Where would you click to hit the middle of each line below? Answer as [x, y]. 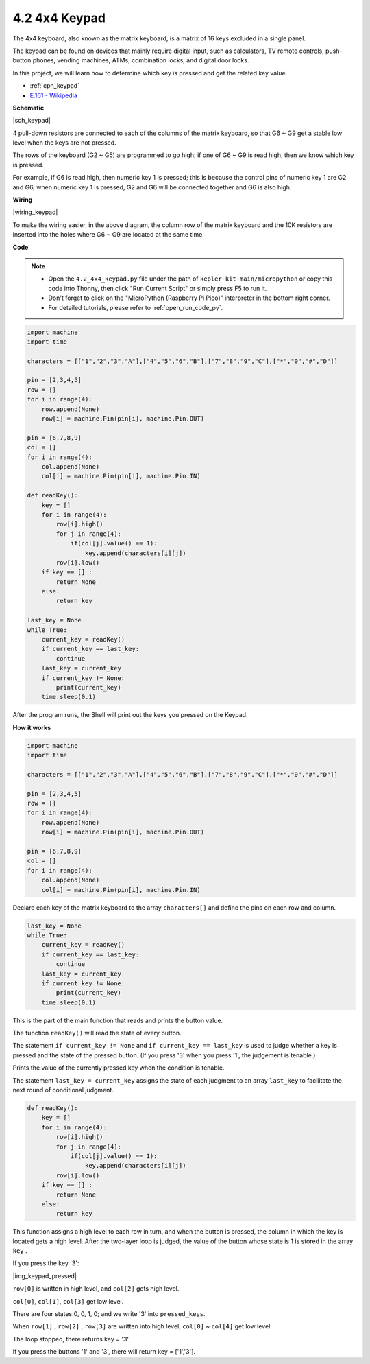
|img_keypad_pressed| [45, 1275]
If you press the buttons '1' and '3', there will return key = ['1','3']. [104, 1352]
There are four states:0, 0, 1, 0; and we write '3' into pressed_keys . [109, 1314]
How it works [32, 727]
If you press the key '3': [46, 1263]
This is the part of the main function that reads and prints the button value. [118, 1020]
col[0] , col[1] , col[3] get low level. [68, 1301]
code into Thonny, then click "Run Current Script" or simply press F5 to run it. [158, 288]
